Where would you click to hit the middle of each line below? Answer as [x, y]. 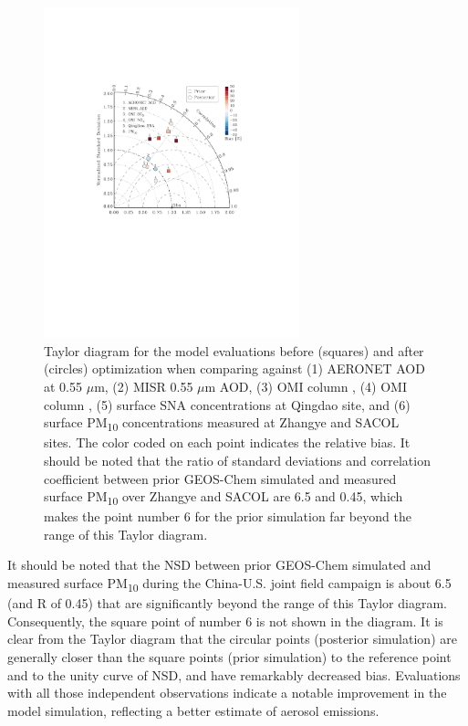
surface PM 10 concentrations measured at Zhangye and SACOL [222, 424]
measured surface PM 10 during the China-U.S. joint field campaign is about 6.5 [229, 584]
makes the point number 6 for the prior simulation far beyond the [228, 516]
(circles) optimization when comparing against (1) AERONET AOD [234, 368]
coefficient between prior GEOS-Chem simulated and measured [220, 478]
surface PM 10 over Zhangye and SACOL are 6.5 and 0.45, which [224, 497]
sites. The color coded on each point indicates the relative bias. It [227, 442]
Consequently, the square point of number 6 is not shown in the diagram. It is [225, 621]
